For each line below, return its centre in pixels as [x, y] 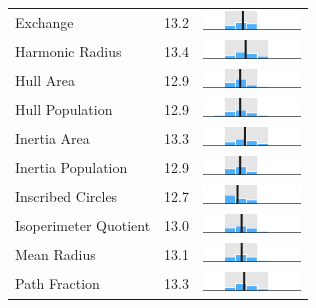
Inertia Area [52, 137]
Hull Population [64, 108]
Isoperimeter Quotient [83, 225]
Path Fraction [57, 283]
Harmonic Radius [68, 50]
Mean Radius [55, 254]
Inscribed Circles [66, 196]
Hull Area [45, 79]
